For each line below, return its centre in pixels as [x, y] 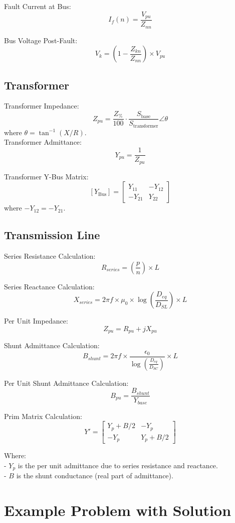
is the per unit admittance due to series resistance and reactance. [118, 465]
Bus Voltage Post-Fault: [41, 40]
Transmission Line [52, 235]
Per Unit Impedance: [36, 321]
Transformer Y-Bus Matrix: [46, 176]
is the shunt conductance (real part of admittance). [95, 476]
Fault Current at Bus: [38, 6]
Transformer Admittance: [43, 142]
